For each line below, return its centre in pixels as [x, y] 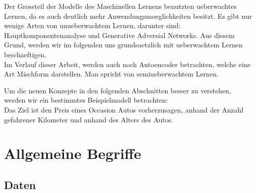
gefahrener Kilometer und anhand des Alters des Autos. [89, 119]
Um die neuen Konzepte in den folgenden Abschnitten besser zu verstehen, [118, 90]
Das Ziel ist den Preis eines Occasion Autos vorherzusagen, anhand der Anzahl [124, 109]
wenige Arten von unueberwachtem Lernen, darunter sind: [92, 25]
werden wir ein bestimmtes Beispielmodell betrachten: [86, 100]
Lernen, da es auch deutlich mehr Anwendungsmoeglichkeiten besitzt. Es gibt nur [128, 16]
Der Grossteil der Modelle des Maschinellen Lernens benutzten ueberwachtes [120, 6]
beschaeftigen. [25, 54]
